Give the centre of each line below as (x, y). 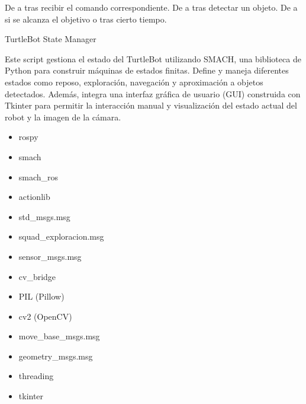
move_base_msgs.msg (59, 336)
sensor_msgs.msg (50, 256)
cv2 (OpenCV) (45, 316)
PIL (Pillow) (41, 296)
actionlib (34, 197)
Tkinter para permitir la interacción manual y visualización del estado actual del (151, 105)
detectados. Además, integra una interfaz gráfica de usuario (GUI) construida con (153, 93)
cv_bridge (37, 276)
